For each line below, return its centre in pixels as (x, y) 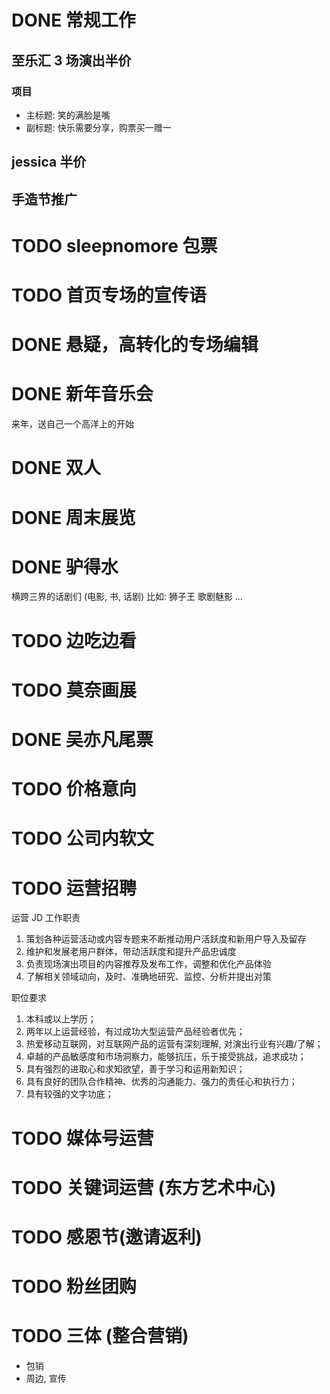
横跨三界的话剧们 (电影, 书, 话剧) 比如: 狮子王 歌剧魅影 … (127, 597)
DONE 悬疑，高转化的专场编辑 (135, 345)
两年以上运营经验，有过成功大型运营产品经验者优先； (135, 1032)
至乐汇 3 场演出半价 (71, 60)
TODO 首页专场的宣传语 (109, 295)
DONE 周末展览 (73, 517)
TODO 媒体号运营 (82, 1138)
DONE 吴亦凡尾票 (82, 740)
